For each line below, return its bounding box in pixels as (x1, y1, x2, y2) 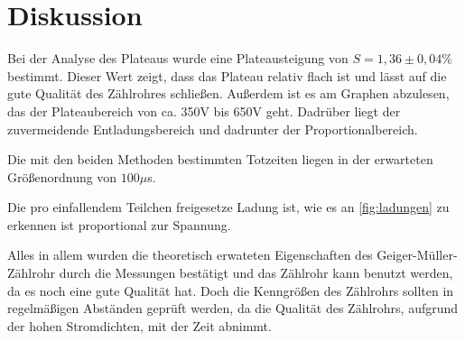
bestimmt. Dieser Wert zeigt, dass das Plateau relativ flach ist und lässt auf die (7, 66, 447, 85)
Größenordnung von (7, 167, 117, 186)
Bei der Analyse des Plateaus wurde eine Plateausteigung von (7, 49, 349, 68)
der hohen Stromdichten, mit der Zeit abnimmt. (7, 316, 272, 335)
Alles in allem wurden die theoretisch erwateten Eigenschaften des (7, 245, 373, 264)
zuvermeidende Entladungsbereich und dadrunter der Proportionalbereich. (7, 119, 418, 138)
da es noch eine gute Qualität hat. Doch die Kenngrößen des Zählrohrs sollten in (7, 281, 454, 300)
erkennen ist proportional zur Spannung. (7, 215, 231, 234)
